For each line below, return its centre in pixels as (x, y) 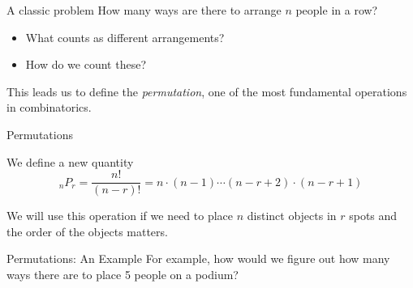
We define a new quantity (70, 161)
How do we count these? (86, 64)
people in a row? (337, 10)
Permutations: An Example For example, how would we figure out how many (198, 258)
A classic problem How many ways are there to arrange (144, 10)
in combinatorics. (49, 107)
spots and (373, 216)
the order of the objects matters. (87, 231)
